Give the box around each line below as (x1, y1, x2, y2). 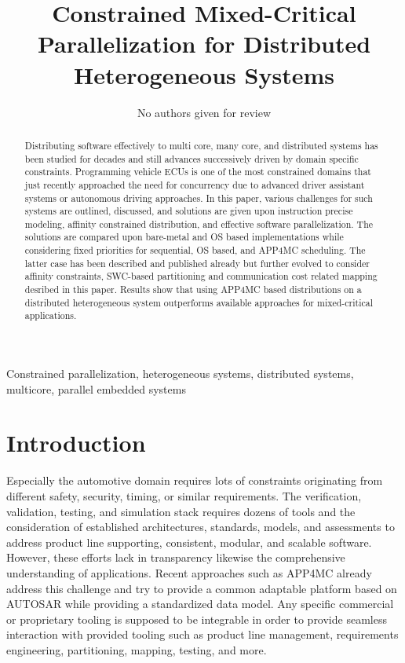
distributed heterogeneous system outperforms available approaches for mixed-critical (24, 295, 374, 309)
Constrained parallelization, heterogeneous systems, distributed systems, (6, 365, 354, 382)
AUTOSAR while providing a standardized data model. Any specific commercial (6, 595, 394, 612)
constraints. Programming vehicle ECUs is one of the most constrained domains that (24, 165, 371, 178)
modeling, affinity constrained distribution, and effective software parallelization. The (24, 217, 374, 230)
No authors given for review (137, 104, 272, 120)
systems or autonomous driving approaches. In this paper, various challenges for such (24, 191, 373, 204)
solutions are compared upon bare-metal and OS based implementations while (24, 230, 344, 244)
